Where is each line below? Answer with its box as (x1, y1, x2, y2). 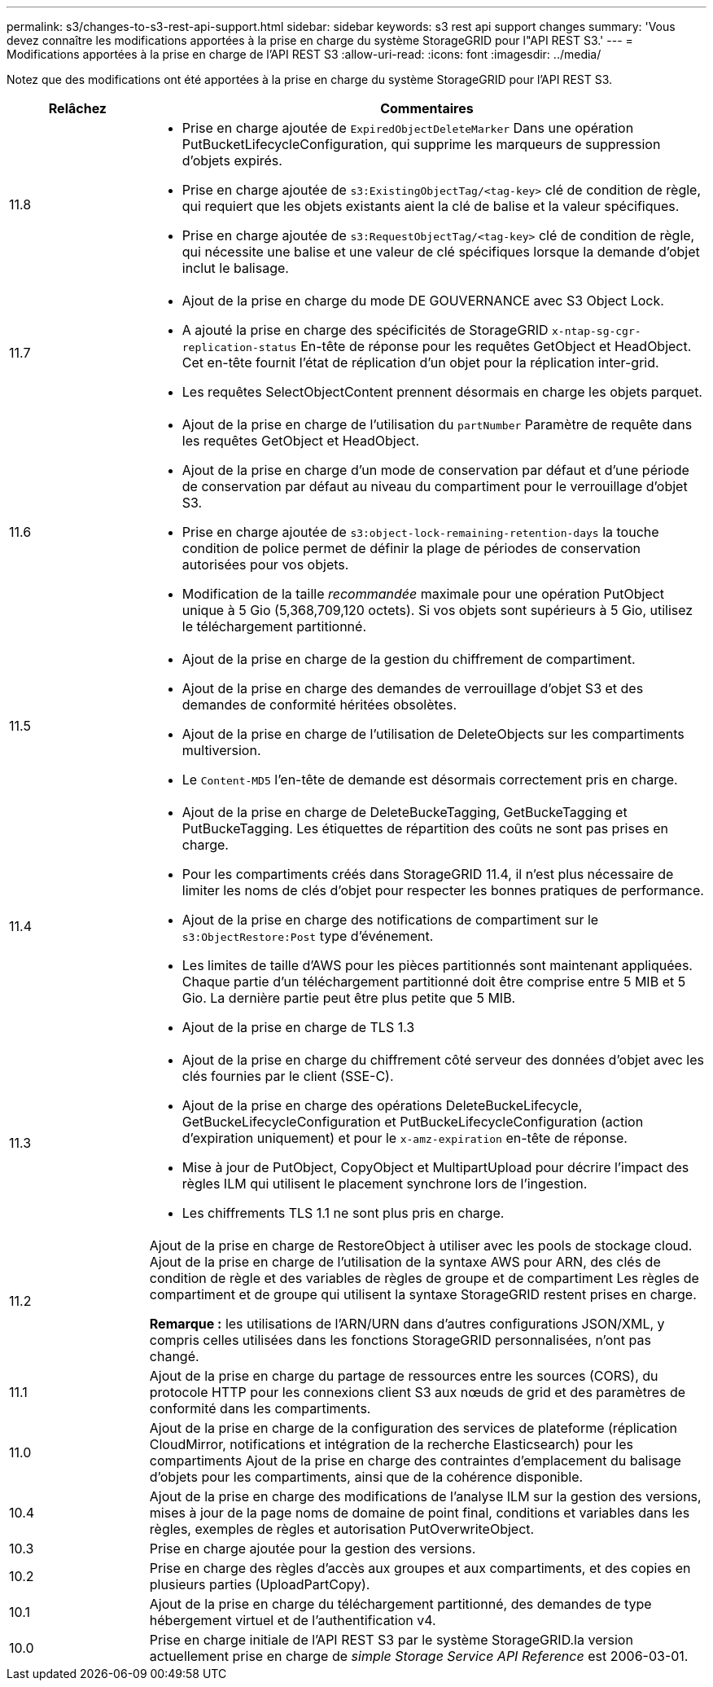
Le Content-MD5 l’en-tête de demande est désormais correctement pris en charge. (182, 771, 678, 788)
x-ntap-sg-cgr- (552, 325, 641, 337)
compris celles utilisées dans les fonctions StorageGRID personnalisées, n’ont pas (149, 1332, 651, 1348)
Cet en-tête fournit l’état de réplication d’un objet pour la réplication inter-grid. (182, 354, 659, 371)
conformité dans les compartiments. (149, 1400, 371, 1417)
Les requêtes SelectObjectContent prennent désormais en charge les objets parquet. (182, 384, 702, 400)
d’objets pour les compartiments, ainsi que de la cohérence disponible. (149, 1469, 584, 1485)
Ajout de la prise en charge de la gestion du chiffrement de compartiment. (182, 651, 636, 667)
